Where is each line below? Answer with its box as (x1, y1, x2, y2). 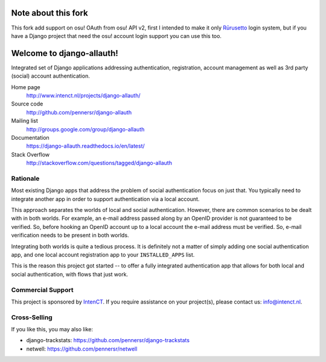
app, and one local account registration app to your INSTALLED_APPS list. (11, 251, 195, 258)
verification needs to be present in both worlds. (11, 232, 129, 239)
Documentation (11, 134, 50, 141)
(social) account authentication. (11, 72, 90, 80)
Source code (11, 100, 43, 108)
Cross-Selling (11, 313, 53, 322)
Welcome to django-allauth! (11, 48, 119, 58)
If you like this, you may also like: (11, 326, 94, 333)
